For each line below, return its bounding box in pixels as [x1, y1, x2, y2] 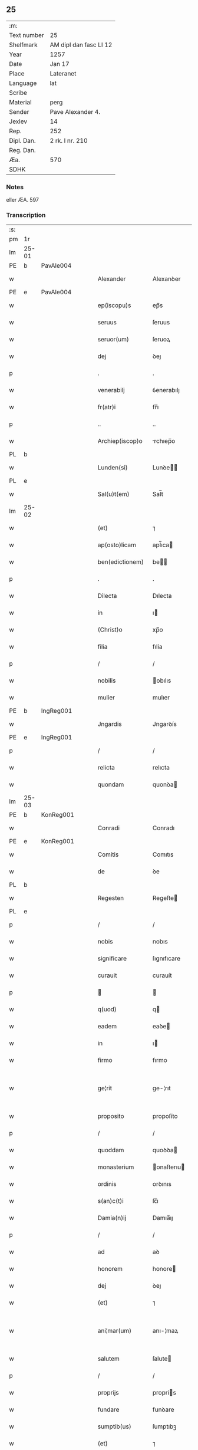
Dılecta [152, 592, 172, 600]
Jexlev [9, 117, 28, 126]
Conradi [97, 824, 120, 832]
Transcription [6, 211, 46, 219]
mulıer [152, 693, 170, 702]
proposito [97, 1112, 124, 1120]
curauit [97, 971, 117, 979]
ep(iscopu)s [97, 301, 131, 310]
